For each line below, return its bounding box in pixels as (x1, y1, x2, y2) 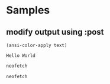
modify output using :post (6, 27, 104, 37)
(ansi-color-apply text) (6, 42, 67, 48)
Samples (6, 4, 50, 17)
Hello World (6, 53, 35, 59)
